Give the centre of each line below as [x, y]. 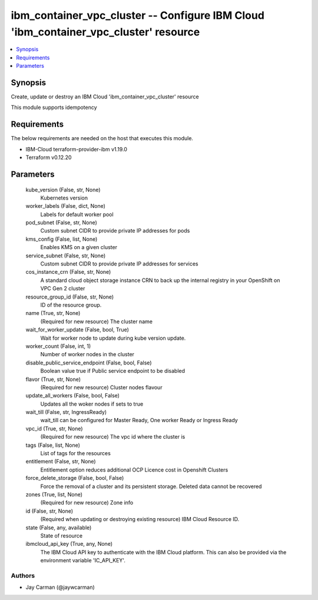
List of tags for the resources [76, 453]
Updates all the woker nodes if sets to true [92, 404]
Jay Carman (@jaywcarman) [60, 587]
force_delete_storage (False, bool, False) [75, 478]
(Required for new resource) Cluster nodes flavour [101, 387]
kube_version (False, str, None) [63, 190]
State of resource [62, 535]
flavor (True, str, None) [53, 379]
